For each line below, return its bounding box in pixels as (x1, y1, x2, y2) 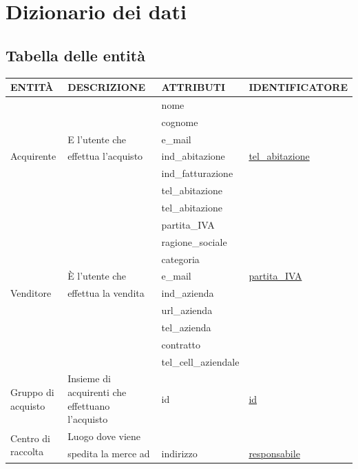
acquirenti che (67, 385, 127, 399)
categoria (161, 251, 200, 266)
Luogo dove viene (67, 429, 141, 444)
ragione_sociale (161, 234, 227, 249)
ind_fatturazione (161, 166, 233, 180)
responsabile (249, 446, 300, 460)
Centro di (10, 430, 50, 445)
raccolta (10, 444, 44, 459)
